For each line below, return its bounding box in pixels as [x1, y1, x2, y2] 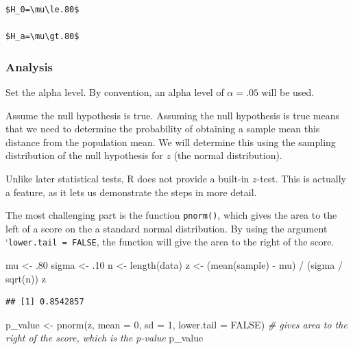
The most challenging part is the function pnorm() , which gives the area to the [5, 208, 337, 222]
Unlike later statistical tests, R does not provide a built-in [5, 171, 249, 185]
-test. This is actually [256, 171, 346, 185]
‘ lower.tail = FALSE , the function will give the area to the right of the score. [5, 234, 334, 249]
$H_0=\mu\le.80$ [5, 5, 80, 14]
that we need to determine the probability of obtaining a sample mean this [5, 121, 320, 136]
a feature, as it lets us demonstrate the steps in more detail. [5, 184, 257, 199]
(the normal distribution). [173, 148, 282, 163]
